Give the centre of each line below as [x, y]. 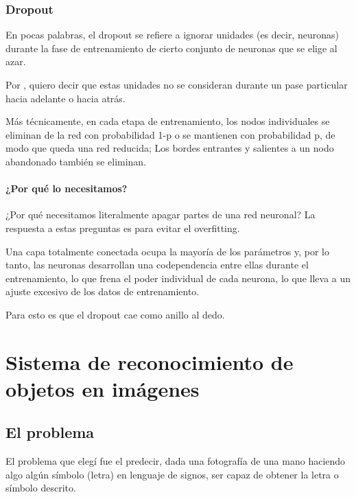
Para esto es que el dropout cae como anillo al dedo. [115, 314]
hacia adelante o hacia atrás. [66, 98]
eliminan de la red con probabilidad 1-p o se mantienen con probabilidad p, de [170, 134]
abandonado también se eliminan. [76, 161]
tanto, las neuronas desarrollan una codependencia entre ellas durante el [157, 265]
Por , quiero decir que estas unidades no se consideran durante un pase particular [177, 84]
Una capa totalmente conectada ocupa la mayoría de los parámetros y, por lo [168, 251]
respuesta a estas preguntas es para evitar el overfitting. [123, 228]
